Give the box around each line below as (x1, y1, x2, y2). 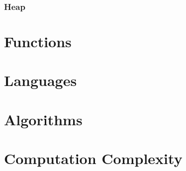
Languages (4, 70, 77, 90)
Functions (4, 31, 72, 52)
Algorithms (4, 109, 83, 129)
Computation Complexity (4, 148, 183, 169)
